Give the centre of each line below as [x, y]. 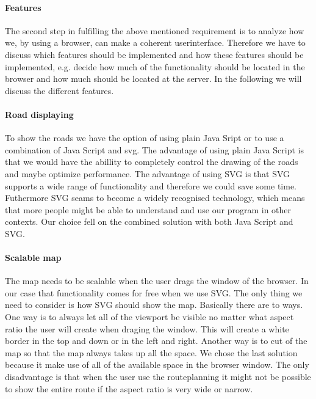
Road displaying [39, 114]
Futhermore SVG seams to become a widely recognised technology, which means [155, 198]
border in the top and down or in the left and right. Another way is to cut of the [156, 341]
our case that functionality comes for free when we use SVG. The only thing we [154, 292]
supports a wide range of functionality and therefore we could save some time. [151, 185]
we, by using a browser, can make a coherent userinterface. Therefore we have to [155, 42]
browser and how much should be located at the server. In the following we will [153, 79]
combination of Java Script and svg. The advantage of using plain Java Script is [154, 149]
